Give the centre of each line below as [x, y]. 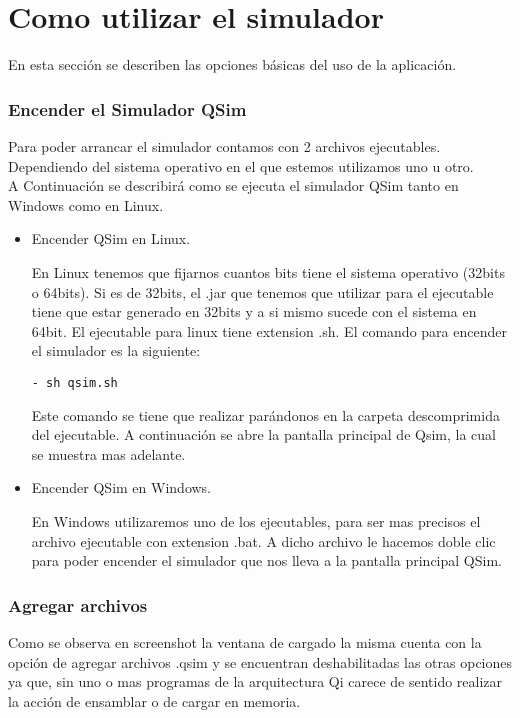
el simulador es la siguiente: [116, 350]
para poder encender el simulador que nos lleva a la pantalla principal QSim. [266, 560]
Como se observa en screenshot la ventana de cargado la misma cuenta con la [245, 641]
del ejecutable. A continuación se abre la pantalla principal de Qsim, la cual [263, 434]
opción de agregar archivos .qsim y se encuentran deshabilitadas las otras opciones [260, 661]
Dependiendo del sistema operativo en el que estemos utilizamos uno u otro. [241, 165]
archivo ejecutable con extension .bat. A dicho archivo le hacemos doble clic [263, 540]
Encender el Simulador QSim [127, 108]
